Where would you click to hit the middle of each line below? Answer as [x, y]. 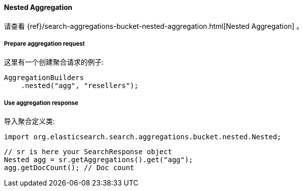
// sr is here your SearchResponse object [88, 152]
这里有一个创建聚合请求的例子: [54, 62]
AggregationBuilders [44, 78]
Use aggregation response [41, 103]
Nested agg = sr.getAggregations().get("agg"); [99, 160]
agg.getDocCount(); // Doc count [69, 168]
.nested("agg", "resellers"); [79, 86]
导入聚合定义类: [30, 121]
